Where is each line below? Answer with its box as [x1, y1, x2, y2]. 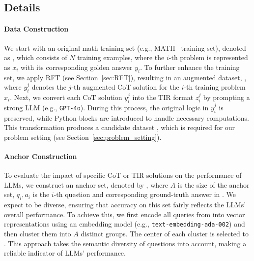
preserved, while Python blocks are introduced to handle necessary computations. [4, 112, 249, 123]
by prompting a [203, 92, 250, 102]
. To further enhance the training [140, 62, 240, 72]
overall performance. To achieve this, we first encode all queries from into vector [4, 209, 245, 219]
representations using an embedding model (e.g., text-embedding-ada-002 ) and [4, 219, 245, 229]
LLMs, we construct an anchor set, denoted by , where [4, 179, 168, 190]
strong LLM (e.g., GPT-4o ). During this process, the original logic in [4, 102, 209, 112]
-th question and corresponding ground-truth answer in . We [54, 189, 236, 199]
